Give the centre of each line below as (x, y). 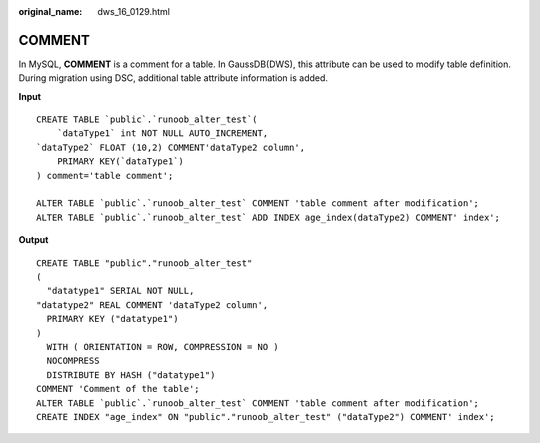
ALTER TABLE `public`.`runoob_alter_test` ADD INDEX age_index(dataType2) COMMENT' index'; (268, 217)
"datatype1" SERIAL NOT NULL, (120, 291)
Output (33, 240)
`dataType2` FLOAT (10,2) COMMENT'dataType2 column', (170, 147)
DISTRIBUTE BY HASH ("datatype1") (131, 374)
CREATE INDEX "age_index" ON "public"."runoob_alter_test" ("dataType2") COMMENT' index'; (265, 416)
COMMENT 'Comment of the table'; (118, 389)
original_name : (50, 11)
